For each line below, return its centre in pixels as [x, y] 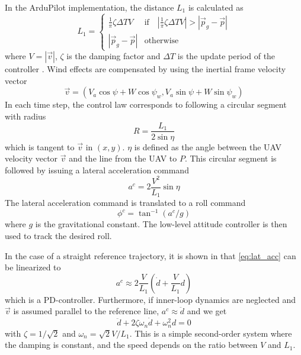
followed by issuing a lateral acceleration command [97, 170]
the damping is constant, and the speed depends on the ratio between [131, 345]
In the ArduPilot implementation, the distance [89, 7]
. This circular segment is [230, 158]
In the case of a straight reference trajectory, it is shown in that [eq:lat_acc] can [150, 255]
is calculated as [216, 7]
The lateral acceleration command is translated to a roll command [125, 203]
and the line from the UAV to [123, 158]
